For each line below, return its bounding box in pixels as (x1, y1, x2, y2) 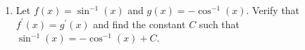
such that (199, 16, 240, 31)
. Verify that (246, 3, 300, 17)
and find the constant (93, 16, 186, 31)
